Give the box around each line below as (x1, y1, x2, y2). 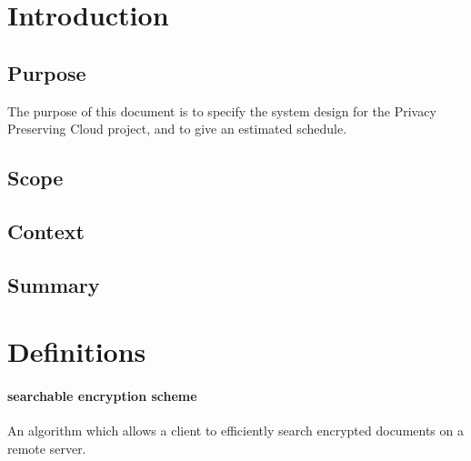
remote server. (7, 438, 86, 457)
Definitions (7, 333, 146, 370)
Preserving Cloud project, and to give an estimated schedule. (7, 119, 347, 138)
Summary (7, 270, 100, 298)
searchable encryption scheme (7, 386, 197, 406)
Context (7, 216, 85, 245)
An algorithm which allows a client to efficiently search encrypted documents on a (7, 421, 464, 440)
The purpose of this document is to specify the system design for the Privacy (7, 101, 436, 120)
